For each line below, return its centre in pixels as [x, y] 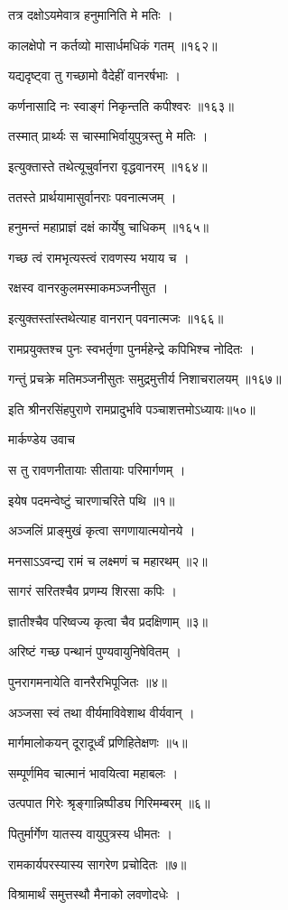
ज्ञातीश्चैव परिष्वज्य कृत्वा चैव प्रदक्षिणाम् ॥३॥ [108, 621]
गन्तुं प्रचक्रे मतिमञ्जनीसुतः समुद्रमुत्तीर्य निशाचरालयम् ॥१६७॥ [145, 379]
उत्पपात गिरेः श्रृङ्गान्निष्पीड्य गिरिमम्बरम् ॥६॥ [109, 803]
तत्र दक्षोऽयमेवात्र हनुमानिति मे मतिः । [91, 14]
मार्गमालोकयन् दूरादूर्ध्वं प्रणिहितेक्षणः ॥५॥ [98, 743]
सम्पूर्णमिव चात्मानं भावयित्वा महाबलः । [93, 772]
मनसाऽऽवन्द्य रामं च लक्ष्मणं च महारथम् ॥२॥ [108, 560]
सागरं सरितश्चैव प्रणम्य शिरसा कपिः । [93, 591]
